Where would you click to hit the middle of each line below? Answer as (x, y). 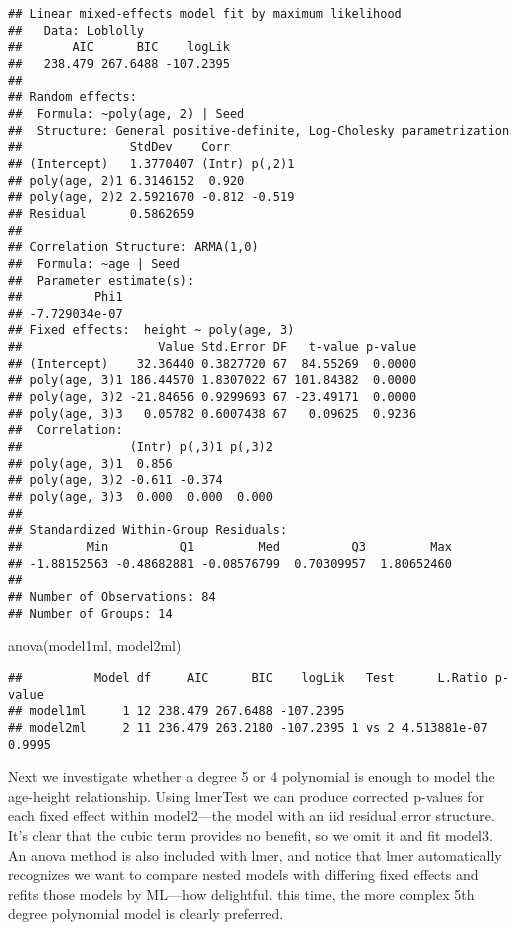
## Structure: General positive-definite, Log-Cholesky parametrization (259, 130)
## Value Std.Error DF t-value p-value (212, 347)
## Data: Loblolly (76, 30)
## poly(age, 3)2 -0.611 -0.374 (115, 480)
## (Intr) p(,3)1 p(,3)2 (140, 447)
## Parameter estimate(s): (101, 280)
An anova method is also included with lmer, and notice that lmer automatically (255, 854)
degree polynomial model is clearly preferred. (146, 913)
